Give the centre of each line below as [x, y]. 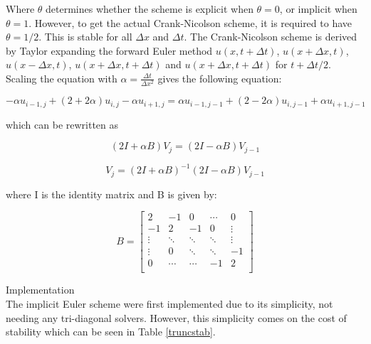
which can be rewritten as [62, 124]
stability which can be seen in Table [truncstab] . [111, 332]
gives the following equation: [220, 78]
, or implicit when [318, 9]
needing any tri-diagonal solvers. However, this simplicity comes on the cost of [176, 317]
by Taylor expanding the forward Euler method [109, 50]
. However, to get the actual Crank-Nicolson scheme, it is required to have [190, 22]
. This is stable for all [85, 37]
